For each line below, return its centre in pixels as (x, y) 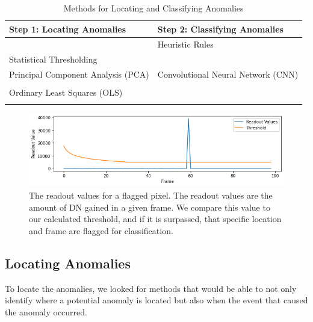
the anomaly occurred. (46, 311)
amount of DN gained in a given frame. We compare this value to (150, 207)
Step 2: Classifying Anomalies (220, 29)
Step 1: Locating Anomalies (68, 29)
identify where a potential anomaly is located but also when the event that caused (156, 300)
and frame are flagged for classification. (101, 230)
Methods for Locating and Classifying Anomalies (153, 8)
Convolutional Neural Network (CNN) (228, 74)
